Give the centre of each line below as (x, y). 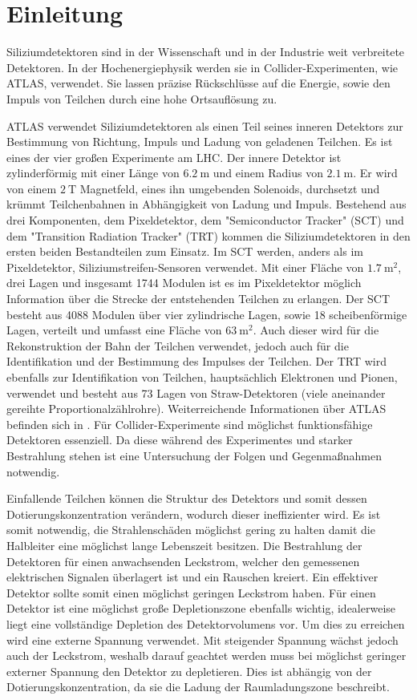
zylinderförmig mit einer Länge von (93, 173)
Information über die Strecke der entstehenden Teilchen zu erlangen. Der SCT (198, 299)
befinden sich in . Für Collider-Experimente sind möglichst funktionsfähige (190, 424)
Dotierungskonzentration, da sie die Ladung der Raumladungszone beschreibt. (198, 687)
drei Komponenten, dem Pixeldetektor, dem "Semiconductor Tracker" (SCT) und (205, 220)
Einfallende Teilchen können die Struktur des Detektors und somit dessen (187, 498)
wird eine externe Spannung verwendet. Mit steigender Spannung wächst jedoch (202, 639)
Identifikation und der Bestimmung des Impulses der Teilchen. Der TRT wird (196, 361)
